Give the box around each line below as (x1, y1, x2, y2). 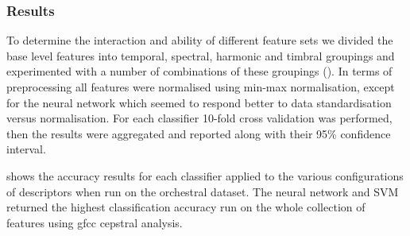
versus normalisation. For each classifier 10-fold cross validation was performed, (6, 110, 393, 126)
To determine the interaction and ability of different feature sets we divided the (6, 32, 393, 48)
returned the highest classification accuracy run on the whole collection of (6, 199, 366, 215)
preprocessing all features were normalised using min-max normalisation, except (6, 79, 395, 95)
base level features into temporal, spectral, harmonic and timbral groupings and (6, 47, 395, 64)
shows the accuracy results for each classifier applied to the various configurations (6, 167, 404, 184)
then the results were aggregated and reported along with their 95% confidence (6, 125, 391, 141)
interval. (6, 141, 46, 157)
